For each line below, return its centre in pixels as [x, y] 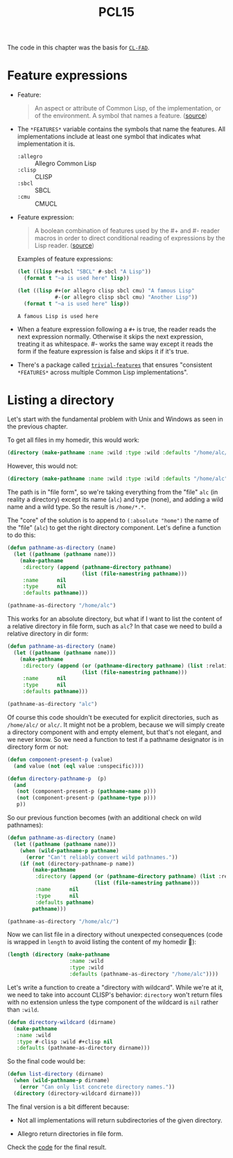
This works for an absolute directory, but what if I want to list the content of [115, 619]
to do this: [21, 535]
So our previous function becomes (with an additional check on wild [104, 818]
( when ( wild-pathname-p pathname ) [69, 851]
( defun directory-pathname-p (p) [57, 779]
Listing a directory [61, 400]
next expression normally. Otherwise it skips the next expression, [110, 336]
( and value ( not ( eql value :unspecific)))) [79, 766]
